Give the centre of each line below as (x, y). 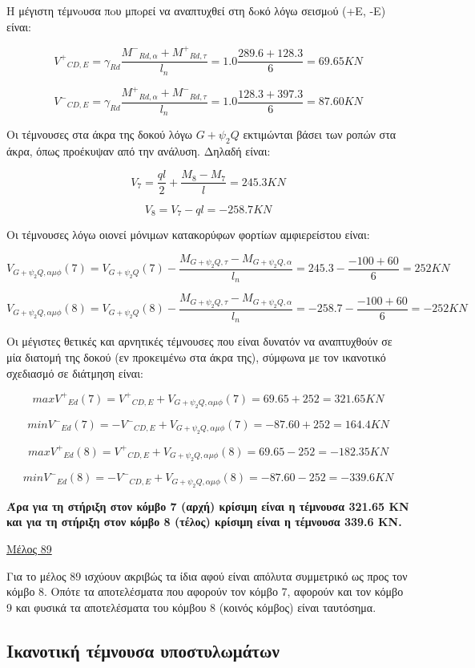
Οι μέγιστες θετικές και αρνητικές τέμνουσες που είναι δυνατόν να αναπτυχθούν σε (199, 341)
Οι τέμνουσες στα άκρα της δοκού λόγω (100, 134)
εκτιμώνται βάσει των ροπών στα (320, 134)
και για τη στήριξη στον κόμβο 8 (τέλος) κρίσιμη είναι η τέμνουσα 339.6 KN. (204, 522)
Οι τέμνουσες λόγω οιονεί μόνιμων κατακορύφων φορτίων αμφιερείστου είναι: (188, 234)
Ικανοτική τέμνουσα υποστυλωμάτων (143, 650)
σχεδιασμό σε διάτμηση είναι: (75, 372)
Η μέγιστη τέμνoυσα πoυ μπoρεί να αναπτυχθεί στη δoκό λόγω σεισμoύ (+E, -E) (196, 10)
